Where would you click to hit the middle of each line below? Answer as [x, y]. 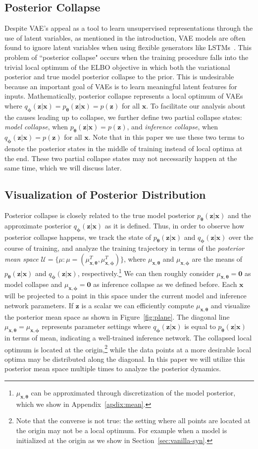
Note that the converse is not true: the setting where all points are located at [133, 421]
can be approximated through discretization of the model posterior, [133, 392]
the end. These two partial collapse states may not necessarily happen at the [121, 158]
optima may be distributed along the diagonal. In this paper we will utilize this [125, 359]
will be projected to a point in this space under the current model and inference [126, 296]
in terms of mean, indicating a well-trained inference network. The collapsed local [128, 337]
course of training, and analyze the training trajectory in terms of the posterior [125, 248]
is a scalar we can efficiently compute [138, 305]
